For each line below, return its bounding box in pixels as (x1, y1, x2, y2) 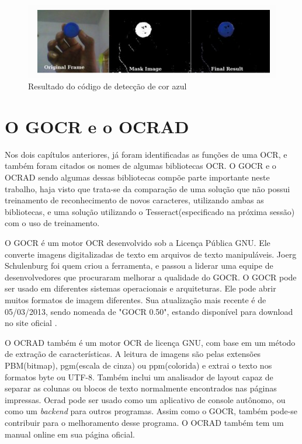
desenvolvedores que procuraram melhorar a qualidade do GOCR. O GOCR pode (5, 270, 297, 283)
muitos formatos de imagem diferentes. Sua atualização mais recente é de (5, 293, 266, 306)
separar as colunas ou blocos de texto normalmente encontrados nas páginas (5, 382, 277, 394)
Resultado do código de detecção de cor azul (28, 80, 187, 92)
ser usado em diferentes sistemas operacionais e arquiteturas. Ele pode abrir (5, 282, 276, 294)
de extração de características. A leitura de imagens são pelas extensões (5, 348, 261, 360)
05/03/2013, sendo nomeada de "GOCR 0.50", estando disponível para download (5, 305, 293, 317)
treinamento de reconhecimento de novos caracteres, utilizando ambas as (5, 194, 264, 206)
